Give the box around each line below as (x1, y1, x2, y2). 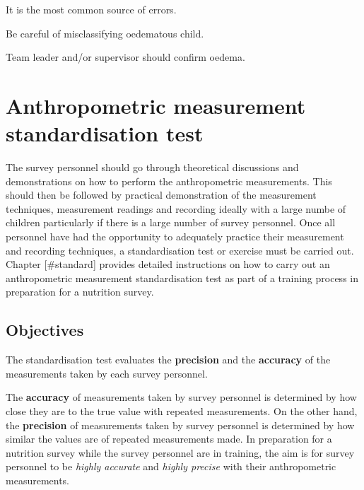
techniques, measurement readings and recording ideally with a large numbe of (6, 201, 346, 216)
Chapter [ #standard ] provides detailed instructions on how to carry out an (6, 257, 330, 272)
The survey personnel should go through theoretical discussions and (6, 160, 299, 175)
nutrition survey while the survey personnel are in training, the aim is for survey (6, 445, 355, 460)
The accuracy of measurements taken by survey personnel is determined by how (6, 390, 357, 404)
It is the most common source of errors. (6, 2, 177, 16)
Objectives (6, 319, 84, 341)
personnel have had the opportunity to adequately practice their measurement (6, 229, 344, 244)
